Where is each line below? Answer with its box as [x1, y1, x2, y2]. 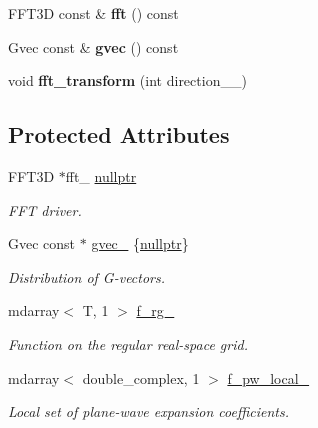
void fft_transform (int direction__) [8, 70, 247, 91]
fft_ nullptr [65, 165, 137, 186]
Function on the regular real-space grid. [8, 333, 248, 354]
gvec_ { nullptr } [91, 233, 189, 254]
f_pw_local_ [227, 367, 310, 388]
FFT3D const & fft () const [8, 3, 179, 23]
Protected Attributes [8, 119, 230, 150]
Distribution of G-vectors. [8, 266, 166, 287]
